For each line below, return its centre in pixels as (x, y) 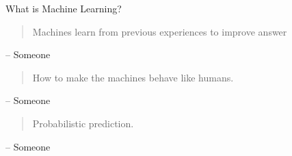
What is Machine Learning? (64, 8)
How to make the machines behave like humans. (133, 77)
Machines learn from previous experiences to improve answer (160, 31)
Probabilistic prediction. (83, 123)
